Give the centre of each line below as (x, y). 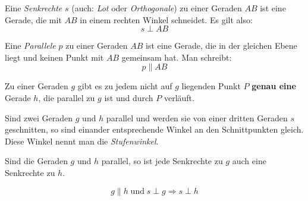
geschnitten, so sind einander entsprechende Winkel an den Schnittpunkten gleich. (154, 129)
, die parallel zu (67, 97)
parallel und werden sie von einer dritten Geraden (197, 117)
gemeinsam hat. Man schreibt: (177, 57)
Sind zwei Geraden (39, 117)
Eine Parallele (30, 45)
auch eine (249, 161)
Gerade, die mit (33, 19)
